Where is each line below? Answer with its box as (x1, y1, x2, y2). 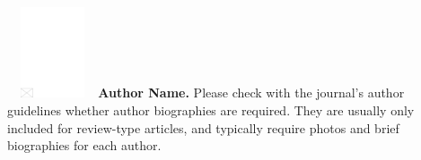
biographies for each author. (7, 136, 162, 155)
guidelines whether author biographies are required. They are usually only (7, 100, 415, 119)
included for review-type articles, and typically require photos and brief (7, 118, 399, 137)
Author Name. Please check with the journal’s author (98, 83, 405, 102)
